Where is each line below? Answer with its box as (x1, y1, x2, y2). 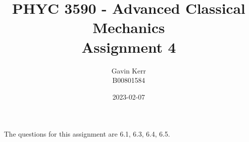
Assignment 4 (81, 36, 176, 57)
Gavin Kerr (111, 65, 146, 75)
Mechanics (92, 17, 165, 37)
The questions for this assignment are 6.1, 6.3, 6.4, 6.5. (4, 129, 170, 139)
